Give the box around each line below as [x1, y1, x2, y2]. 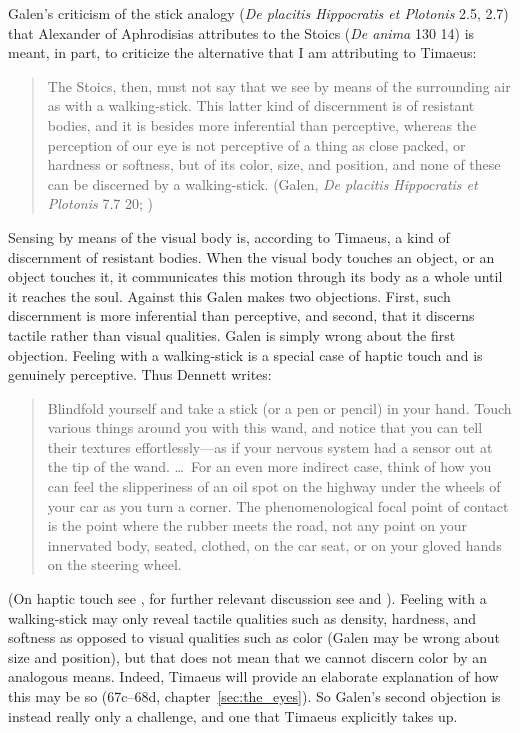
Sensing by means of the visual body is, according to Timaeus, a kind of [8, 226, 450, 247]
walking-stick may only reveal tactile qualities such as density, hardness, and [8, 607, 477, 628]
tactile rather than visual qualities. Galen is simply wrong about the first [8, 324, 456, 345]
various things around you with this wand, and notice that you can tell [47, 417, 483, 438]
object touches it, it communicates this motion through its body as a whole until [8, 266, 503, 287]
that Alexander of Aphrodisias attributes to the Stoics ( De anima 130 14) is [8, 22, 475, 43]
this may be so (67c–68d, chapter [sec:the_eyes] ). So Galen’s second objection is [8, 686, 501, 706]
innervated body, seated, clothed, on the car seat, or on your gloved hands [47, 534, 502, 555]
